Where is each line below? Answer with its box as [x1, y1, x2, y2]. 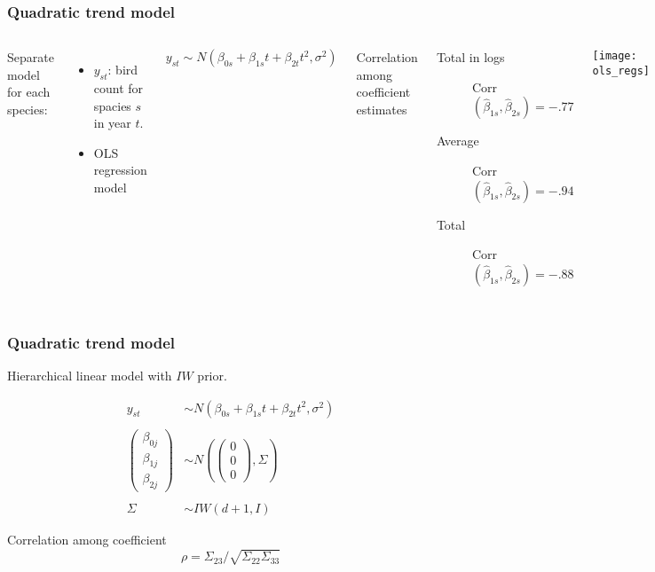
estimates [356, 100, 407, 118]
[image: [592, 50, 637, 63]
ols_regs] [592, 64, 650, 77]
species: [7, 100, 48, 118]
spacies [93, 96, 131, 114]
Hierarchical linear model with [7, 366, 172, 384]
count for [93, 79, 144, 98]
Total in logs [436, 48, 505, 67]
